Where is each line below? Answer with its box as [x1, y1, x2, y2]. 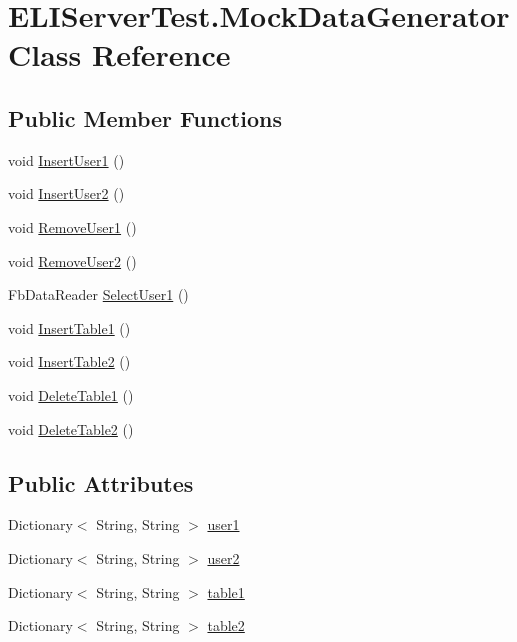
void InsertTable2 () [8, 351, 131, 372]
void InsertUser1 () [8, 149, 125, 170]
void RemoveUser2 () [8, 250, 137, 271]
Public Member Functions [8, 102, 282, 133]
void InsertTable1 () [8, 317, 131, 338]
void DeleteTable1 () [8, 384, 134, 405]
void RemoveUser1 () [8, 216, 137, 237]
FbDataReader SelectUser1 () [8, 284, 189, 305]
